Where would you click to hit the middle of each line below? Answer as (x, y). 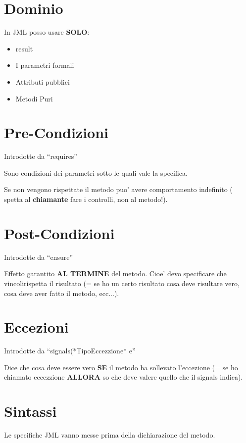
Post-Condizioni (59, 233)
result (24, 48)
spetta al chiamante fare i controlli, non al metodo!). (86, 199)
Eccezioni (36, 327)
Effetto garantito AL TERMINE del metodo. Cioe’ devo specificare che (115, 273)
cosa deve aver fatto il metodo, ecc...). (62, 293)
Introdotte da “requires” (41, 156)
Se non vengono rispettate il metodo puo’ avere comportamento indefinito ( (118, 189)
